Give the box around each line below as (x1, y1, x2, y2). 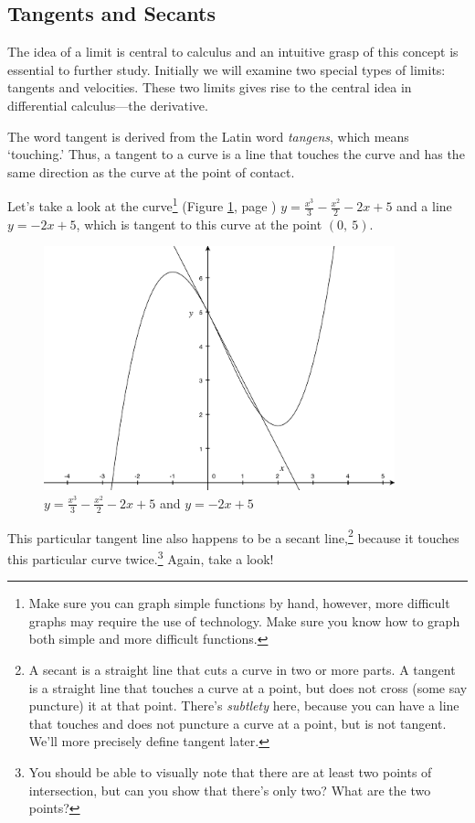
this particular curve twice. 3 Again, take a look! (7, 546, 274, 568)
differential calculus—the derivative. (7, 95, 208, 114)
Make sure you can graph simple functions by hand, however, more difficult (28, 593, 450, 613)
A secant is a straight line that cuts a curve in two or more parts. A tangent (28, 660, 456, 679)
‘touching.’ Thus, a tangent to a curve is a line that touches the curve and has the (7, 144, 465, 164)
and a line (396, 197, 452, 216)
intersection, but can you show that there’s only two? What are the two (28, 780, 431, 799)
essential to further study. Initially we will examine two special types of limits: (7, 59, 446, 79)
